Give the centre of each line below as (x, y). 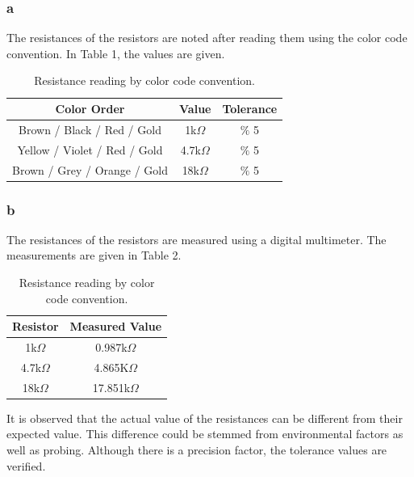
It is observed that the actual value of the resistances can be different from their (205, 418)
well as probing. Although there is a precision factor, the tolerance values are (197, 450)
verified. (26, 465)
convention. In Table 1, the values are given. (116, 53)
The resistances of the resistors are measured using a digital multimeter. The (197, 239)
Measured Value (116, 326)
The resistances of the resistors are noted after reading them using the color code (207, 38)
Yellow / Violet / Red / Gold (90, 149)
